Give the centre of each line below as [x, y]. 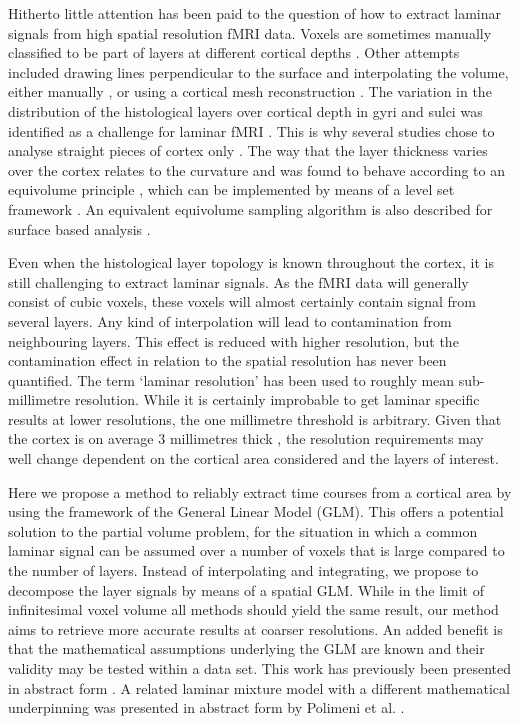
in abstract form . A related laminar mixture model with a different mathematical [259, 687]
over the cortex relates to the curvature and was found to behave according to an [256, 169]
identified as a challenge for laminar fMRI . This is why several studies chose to [251, 130]
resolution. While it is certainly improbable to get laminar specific [277, 399]
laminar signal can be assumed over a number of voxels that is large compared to [256, 550]
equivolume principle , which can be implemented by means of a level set [231, 189]
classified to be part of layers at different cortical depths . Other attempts [234, 52]
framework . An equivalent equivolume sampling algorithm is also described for [250, 208]
